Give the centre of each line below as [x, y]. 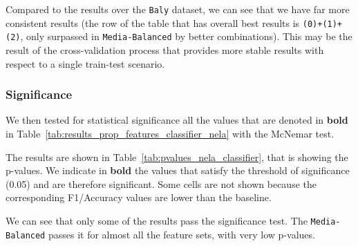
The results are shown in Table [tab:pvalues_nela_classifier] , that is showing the [177, 157]
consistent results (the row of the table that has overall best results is [153, 22]
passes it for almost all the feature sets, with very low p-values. [181, 234]
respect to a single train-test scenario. [85, 63]
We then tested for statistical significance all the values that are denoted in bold [177, 120]
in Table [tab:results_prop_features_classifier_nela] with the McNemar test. [170, 133]
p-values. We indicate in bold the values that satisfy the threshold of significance [178, 170]
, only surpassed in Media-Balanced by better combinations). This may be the [186, 36]
